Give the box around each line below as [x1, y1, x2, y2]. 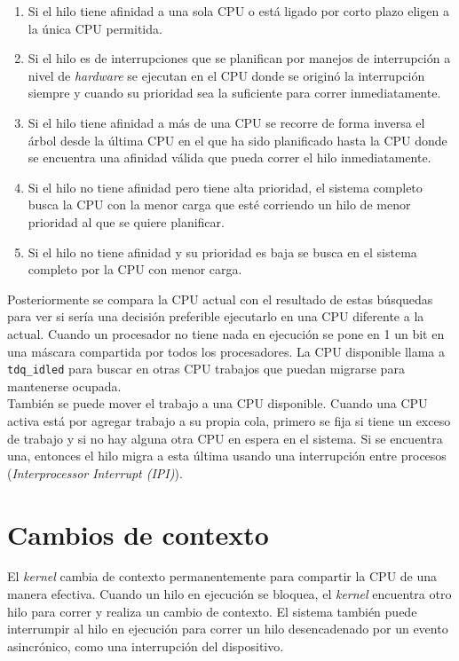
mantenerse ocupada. [7, 376, 122, 395]
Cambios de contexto [7, 515, 269, 552]
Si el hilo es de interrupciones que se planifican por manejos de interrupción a [28, 49, 451, 67]
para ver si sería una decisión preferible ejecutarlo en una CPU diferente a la [7, 307, 424, 326]
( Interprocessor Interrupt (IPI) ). [7, 463, 183, 482]
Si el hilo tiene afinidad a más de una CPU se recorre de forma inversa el [28, 113, 425, 131]
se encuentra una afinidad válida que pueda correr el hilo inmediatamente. [28, 148, 431, 167]
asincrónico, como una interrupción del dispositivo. [7, 636, 284, 655]
